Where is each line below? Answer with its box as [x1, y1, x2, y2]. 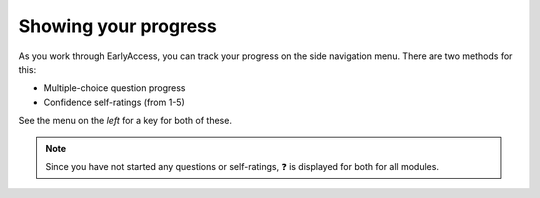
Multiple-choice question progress [43, 82, 186, 94]
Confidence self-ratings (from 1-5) [43, 96, 185, 108]
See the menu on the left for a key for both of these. [18, 115, 232, 127]
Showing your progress [18, 15, 217, 37]
